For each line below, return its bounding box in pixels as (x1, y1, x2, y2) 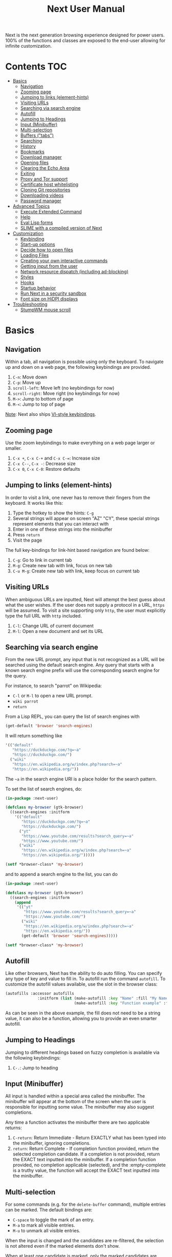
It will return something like (5, 733, 62, 739)
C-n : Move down (12, 374, 48, 380)
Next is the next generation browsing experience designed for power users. (5, 32, 165, 38)
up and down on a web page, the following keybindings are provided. (5, 364, 151, 370)
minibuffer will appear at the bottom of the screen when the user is (5, 1099, 146, 1105)
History (20, 143, 36, 149)
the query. (5, 673, 27, 679)
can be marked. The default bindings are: (5, 1207, 93, 1213)
